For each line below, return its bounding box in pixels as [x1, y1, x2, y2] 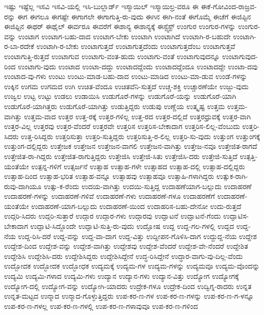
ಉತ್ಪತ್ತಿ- [240, 150, 258, 161]
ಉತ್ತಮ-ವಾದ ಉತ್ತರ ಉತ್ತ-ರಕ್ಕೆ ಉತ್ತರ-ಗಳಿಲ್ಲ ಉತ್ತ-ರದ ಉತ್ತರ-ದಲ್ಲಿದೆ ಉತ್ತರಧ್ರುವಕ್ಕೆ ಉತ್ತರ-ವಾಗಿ [24, 111, 251, 121]
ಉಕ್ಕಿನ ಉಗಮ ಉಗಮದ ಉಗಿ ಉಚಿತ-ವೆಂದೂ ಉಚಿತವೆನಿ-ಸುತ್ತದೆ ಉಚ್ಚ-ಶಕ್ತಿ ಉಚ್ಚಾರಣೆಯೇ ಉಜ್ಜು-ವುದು [4, 81, 249, 91]
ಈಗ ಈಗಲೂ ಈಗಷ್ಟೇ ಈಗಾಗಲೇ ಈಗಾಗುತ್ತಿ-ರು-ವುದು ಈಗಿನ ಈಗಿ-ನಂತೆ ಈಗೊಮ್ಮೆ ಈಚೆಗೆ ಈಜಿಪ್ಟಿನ [17, 11, 251, 21]
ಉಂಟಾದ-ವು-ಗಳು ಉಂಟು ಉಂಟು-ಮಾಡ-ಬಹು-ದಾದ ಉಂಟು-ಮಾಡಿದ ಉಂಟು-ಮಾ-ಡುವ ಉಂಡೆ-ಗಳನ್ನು [4, 71, 248, 82]
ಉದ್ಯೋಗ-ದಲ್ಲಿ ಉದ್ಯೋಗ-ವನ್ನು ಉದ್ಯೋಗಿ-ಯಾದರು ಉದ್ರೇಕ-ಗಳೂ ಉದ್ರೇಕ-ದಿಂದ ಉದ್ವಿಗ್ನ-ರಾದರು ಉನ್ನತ [4, 280, 252, 291]
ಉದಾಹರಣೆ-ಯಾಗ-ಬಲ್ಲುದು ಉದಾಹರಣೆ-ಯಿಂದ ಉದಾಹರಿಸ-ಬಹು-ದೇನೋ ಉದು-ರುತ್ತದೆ [31, 200, 242, 211]
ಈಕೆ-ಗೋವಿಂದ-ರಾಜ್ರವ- [200, 1, 257, 11]
